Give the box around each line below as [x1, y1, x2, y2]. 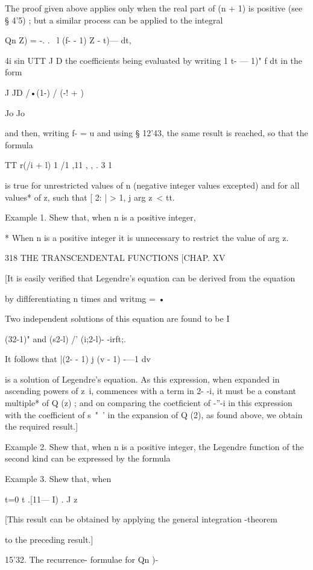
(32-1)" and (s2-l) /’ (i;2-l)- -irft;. [5, 332, 126, 345]
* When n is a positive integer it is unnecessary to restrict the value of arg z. [5, 231, 289, 243]
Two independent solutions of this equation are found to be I [5, 312, 230, 325]
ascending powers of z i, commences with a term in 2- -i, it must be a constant [5, 384, 296, 397]
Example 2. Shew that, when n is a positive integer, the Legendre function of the [5, 440, 304, 453]
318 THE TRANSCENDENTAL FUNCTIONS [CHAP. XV [5, 251, 226, 264]
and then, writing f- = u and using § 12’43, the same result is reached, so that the [5, 127, 308, 139]
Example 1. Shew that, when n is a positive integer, [5, 211, 196, 224]
